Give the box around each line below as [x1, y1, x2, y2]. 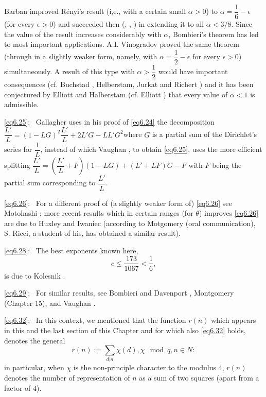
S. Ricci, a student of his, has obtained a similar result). [4, 228, 181, 238]
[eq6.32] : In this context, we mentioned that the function [4, 315, 186, 325]
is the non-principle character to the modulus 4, [73, 362, 224, 373]
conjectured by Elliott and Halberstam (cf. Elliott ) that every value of [4, 89, 228, 99]
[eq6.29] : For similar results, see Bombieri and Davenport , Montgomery [4, 287, 234, 298]
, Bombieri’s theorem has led [168, 28, 259, 39]
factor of [4, 382, 31, 393]
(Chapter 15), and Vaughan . [4, 297, 96, 308]
